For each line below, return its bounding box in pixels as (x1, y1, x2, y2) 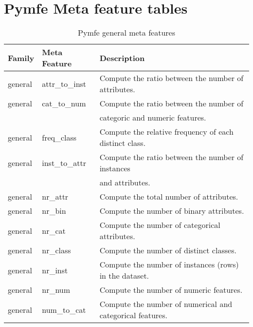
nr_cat (42, 225, 66, 236)
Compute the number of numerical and (99, 298, 233, 310)
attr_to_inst (42, 78, 87, 89)
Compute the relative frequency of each (99, 126, 234, 138)
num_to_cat (42, 304, 86, 315)
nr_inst (42, 264, 68, 276)
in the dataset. (99, 270, 149, 282)
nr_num (42, 284, 71, 296)
